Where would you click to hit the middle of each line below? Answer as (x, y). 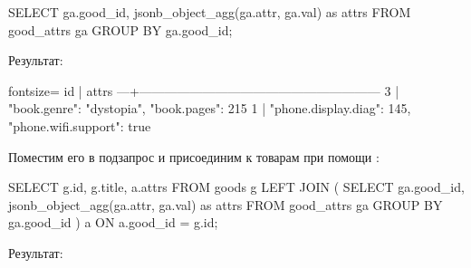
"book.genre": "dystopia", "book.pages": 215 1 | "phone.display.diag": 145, (210, 108)
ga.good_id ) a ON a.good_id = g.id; (113, 222)
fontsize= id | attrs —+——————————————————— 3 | (204, 90)
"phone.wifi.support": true (80, 125)
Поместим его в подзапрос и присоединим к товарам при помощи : (194, 156)
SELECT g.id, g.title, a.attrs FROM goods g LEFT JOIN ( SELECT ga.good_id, (236, 187)
